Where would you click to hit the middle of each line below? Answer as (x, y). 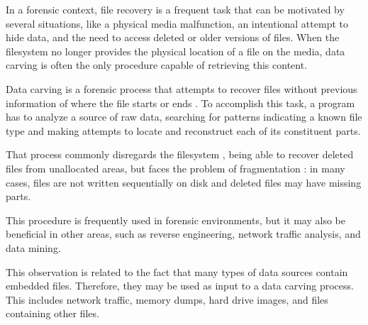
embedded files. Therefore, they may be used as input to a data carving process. (180, 286)
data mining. (33, 247)
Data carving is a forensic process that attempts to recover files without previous (182, 88)
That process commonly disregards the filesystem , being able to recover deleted (180, 154)
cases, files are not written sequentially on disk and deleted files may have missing (184, 182)
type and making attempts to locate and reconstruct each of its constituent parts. (183, 130)
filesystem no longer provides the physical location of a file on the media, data (175, 51)
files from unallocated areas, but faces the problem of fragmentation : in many (175, 168)
